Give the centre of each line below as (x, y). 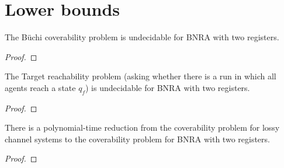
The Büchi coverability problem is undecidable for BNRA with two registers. (142, 37)
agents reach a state (40, 87)
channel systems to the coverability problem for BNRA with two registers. (137, 139)
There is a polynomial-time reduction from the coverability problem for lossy (142, 127)
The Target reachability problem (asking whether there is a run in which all (141, 76)
